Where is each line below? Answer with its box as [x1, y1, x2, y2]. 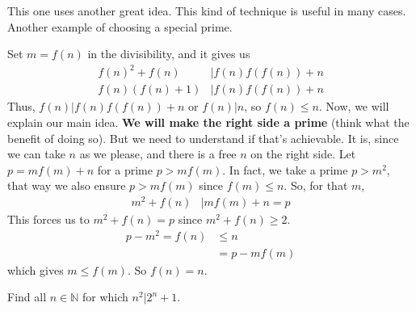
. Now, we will [318, 98, 389, 115]
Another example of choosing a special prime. [7, 18, 233, 35]
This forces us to [7, 211, 90, 228]
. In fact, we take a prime [222, 161, 348, 178]
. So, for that [284, 177, 348, 194]
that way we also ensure [7, 177, 126, 194]
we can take [7, 145, 65, 162]
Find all [7, 288, 47, 305]
